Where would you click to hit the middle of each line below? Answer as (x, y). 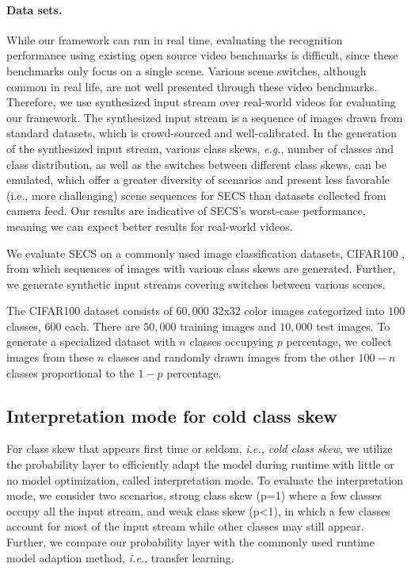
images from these (50, 357)
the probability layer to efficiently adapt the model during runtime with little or (200, 464)
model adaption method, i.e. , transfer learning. (120, 557)
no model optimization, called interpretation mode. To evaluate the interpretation (205, 479)
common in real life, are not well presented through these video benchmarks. (192, 86)
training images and (228, 326)
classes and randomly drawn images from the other (231, 357)
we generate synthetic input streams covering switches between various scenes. (196, 284)
